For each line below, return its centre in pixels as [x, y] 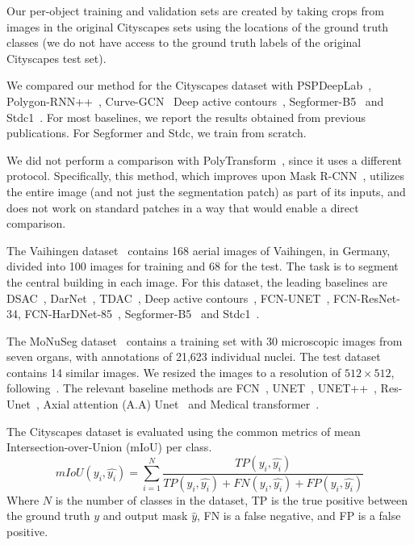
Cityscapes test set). [56, 58]
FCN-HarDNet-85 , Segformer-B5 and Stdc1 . [142, 314]
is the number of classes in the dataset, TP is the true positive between [231, 499]
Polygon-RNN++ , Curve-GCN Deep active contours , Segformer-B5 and [195, 101]
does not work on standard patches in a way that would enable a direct [183, 207]
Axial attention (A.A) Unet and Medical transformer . [181, 404]
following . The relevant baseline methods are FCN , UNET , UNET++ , [192, 388]
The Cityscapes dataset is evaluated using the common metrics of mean [184, 431]
